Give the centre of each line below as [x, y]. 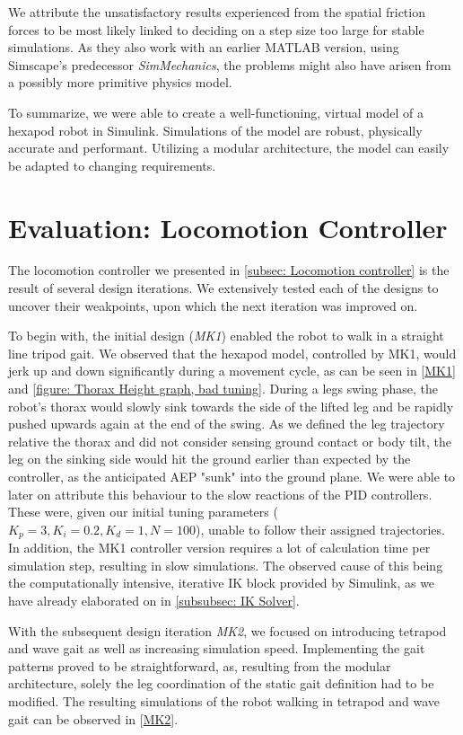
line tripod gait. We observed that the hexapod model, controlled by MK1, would [232, 353]
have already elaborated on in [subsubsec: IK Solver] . [154, 601]
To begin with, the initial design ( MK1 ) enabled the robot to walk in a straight [226, 336]
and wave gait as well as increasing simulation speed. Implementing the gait [217, 648]
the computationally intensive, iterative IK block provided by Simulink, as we [222, 583]
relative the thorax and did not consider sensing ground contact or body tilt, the [230, 441]
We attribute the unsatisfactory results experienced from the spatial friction [217, 12]
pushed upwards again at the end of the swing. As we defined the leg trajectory [227, 424]
